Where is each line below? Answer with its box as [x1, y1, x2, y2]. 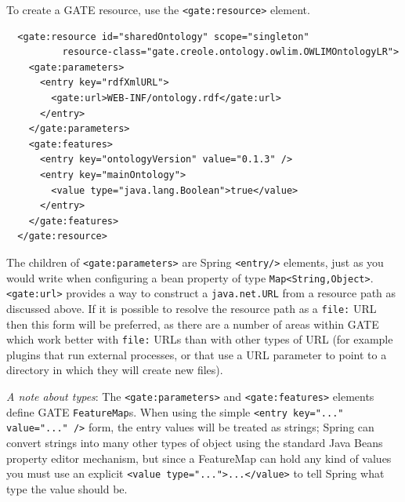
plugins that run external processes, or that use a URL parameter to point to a [6, 346, 387, 362]
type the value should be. [6, 480, 128, 497]
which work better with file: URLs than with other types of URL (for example [6, 331, 393, 347]
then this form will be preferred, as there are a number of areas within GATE [6, 315, 379, 332]
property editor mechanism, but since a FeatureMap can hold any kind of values [6, 449, 392, 466]
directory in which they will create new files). [6, 362, 223, 378]
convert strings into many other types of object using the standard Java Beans [6, 435, 383, 450]
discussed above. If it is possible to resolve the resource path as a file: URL [6, 300, 377, 316]
